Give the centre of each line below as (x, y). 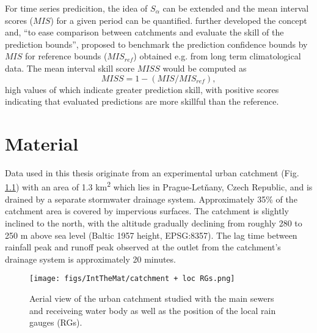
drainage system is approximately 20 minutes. (90, 259)
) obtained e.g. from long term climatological (217, 56)
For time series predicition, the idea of (76, 8)
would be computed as (205, 68)
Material (42, 143)
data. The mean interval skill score (70, 68)
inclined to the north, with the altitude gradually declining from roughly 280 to (154, 223)
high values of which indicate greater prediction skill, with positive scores (142, 89)
